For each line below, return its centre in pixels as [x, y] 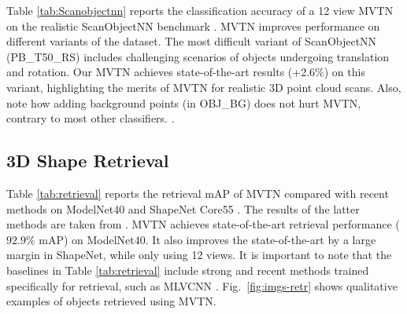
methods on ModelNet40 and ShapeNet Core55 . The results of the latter [183, 208]
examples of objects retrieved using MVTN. [111, 301]
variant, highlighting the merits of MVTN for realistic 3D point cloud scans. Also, [204, 87]
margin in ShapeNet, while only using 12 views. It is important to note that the [199, 255]
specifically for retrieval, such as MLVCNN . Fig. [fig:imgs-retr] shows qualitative [202, 285]
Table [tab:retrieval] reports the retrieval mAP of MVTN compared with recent [198, 193]
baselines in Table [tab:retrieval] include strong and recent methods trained [188, 270]
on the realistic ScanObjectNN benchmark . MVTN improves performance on [193, 26]
